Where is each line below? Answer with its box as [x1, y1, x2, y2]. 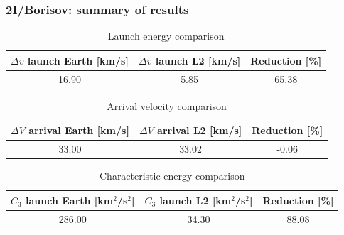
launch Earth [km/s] [27, 53, 129, 67]
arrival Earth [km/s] [28, 123, 129, 138]
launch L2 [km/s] [155, 53, 241, 67]
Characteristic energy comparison [99, 168, 245, 183]
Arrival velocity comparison [107, 98, 227, 113]
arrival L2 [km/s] [157, 123, 242, 138]
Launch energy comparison [107, 28, 225, 43]
